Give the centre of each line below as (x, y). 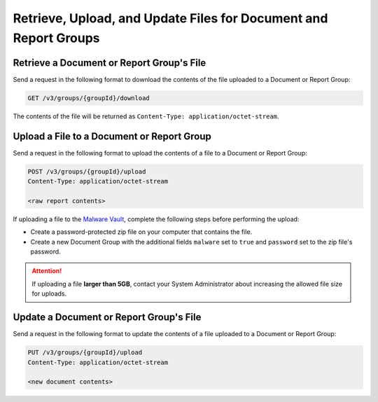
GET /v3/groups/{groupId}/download (89, 98)
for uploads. (49, 293)
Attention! (47, 271)
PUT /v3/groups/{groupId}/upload (85, 353)
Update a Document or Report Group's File (107, 318)
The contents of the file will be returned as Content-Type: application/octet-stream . (146, 116)
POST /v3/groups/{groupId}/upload (87, 171)
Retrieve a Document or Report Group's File (110, 63)
